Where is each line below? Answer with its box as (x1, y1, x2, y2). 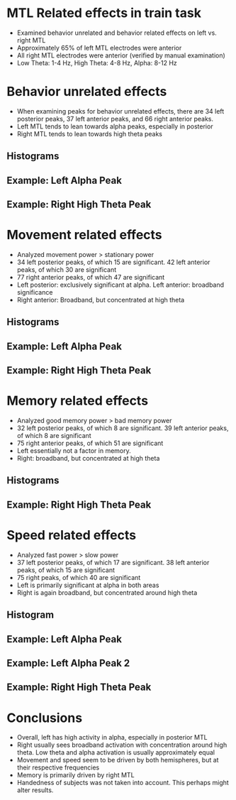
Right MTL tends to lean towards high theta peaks (16, 129, 163, 138)
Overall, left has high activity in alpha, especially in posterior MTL (16, 733, 208, 742)
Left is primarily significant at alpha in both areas (16, 581, 159, 589)
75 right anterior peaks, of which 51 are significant (16, 439, 164, 448)
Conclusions (6, 710, 83, 725)
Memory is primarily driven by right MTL (16, 771, 135, 779)
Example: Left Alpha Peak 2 (6, 657, 130, 669)
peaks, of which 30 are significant (16, 265, 117, 274)
